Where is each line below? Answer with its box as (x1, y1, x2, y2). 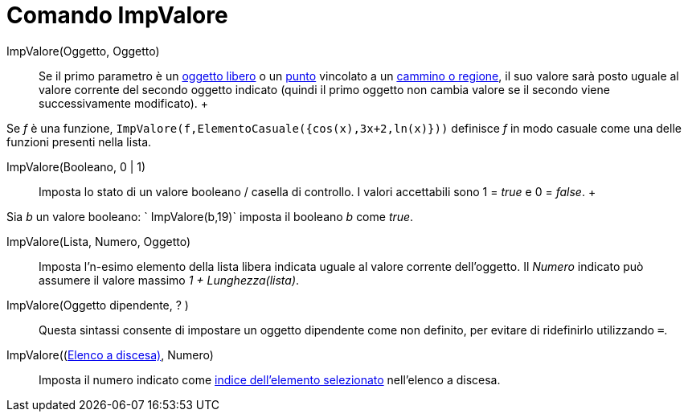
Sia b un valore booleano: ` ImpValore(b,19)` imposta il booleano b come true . (6, 209, 414, 223)
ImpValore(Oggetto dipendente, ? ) (6, 297, 189, 312)
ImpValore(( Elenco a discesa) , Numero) (6, 347, 214, 362)
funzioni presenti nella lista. (6, 134, 152, 149)
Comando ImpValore (6, 2, 228, 29)
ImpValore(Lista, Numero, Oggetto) (6, 234, 191, 248)
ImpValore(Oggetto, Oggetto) (6, 43, 160, 58)
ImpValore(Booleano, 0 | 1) (6, 159, 146, 174)
